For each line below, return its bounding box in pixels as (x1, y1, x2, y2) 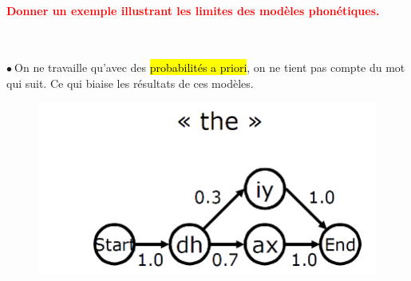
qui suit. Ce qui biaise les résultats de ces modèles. (6, 74, 254, 91)
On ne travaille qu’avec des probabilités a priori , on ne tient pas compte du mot (14, 59, 405, 76)
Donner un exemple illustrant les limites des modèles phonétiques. (6, 2, 380, 18)
